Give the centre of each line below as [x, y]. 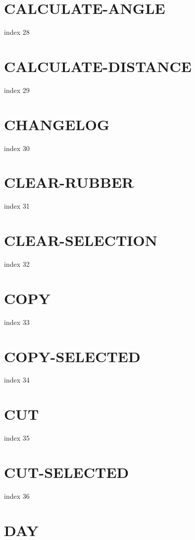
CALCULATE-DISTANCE [98, 66]
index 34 [17, 380]
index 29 [17, 90]
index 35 [17, 438]
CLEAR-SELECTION [81, 240]
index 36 [17, 496]
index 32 [17, 264]
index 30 [17, 148]
